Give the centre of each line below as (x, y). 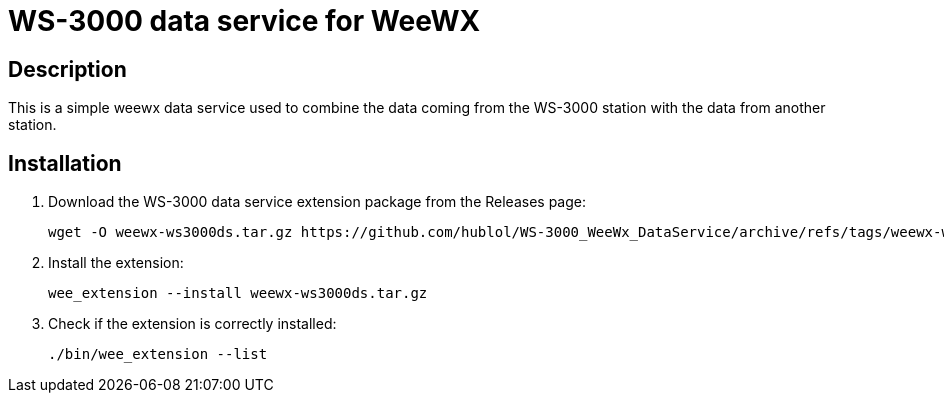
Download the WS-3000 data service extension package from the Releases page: (317, 202)
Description (67, 69)
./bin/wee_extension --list (158, 354)
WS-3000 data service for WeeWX (244, 21)
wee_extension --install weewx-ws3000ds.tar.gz (238, 293)
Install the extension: (116, 263)
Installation (65, 163)
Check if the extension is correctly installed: (192, 324)
